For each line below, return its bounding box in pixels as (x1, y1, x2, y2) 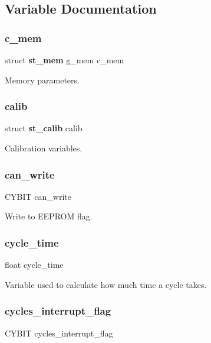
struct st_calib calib (5, 122, 83, 134)
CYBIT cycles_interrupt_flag (5, 326, 113, 339)
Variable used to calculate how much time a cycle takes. (5, 278, 207, 290)
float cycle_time (5, 258, 64, 271)
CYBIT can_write (5, 190, 71, 202)
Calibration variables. (5, 142, 83, 154)
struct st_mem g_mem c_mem (5, 54, 124, 66)
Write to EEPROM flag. (5, 210, 93, 222)
